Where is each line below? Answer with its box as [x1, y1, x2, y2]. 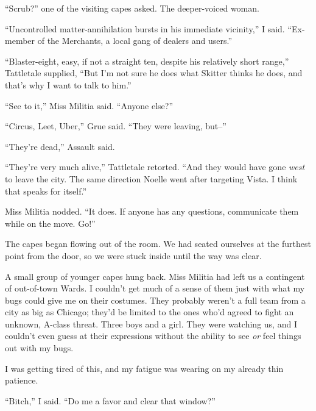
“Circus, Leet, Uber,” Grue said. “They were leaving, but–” [5, 120, 226, 132]
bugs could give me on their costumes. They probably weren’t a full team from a [5, 293, 306, 306]
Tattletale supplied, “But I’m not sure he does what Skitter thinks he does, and [5, 66, 303, 79]
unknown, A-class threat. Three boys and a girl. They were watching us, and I [5, 317, 297, 330]
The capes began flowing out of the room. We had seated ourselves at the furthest [5, 237, 311, 250]
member [5, 34, 35, 47]
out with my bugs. [5, 341, 74, 354]
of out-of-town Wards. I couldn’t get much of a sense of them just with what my [5, 282, 305, 295]
